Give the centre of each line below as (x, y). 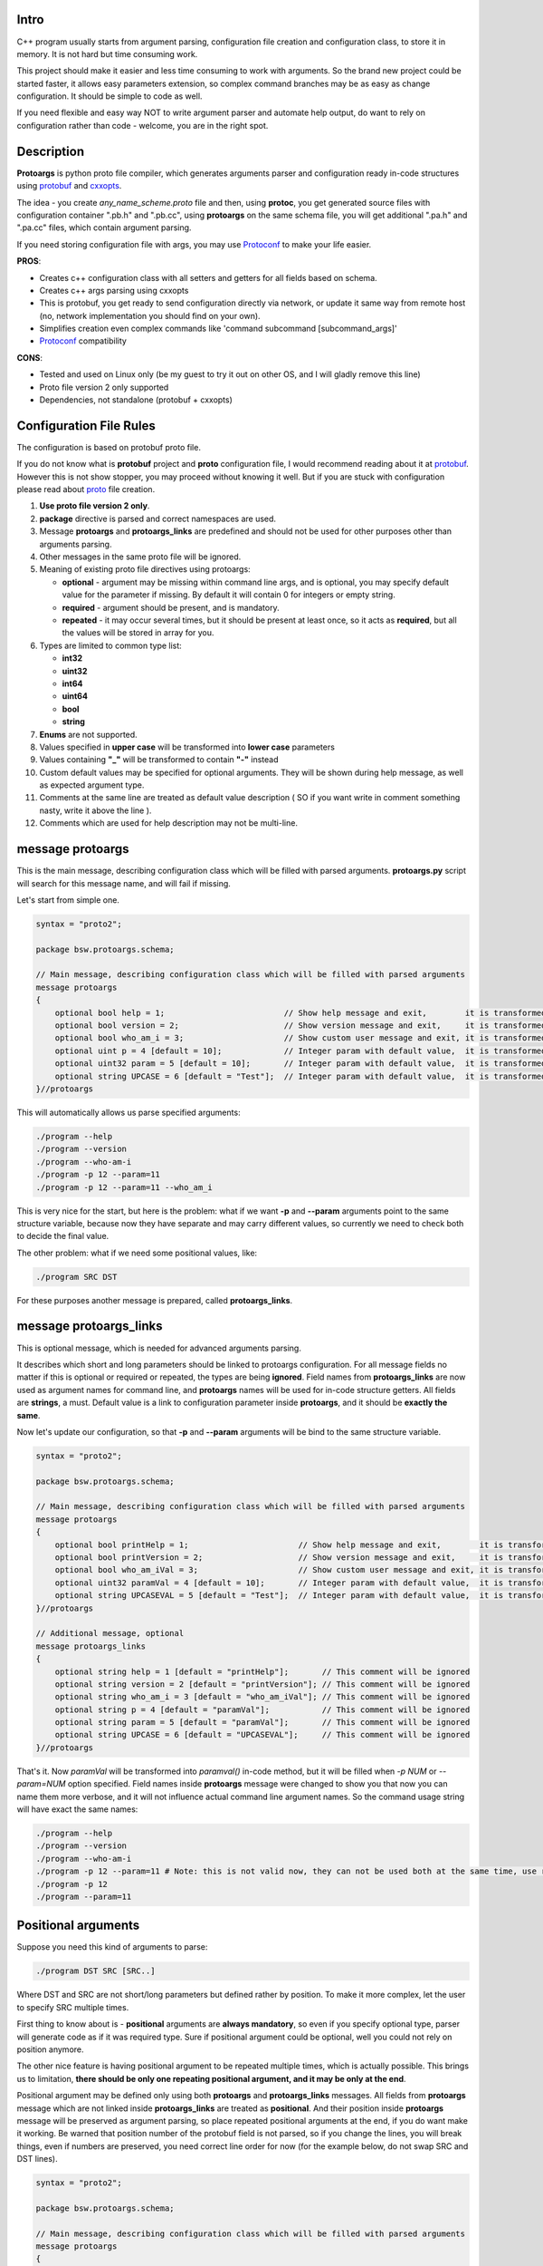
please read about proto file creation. (86, 489)
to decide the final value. (63, 1236)
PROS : (29, 261)
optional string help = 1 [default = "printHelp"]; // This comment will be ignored (262, 1671)
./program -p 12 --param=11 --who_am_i (124, 1187)
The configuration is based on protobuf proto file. (109, 447)
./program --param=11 (84, 1896)
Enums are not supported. (88, 734)
